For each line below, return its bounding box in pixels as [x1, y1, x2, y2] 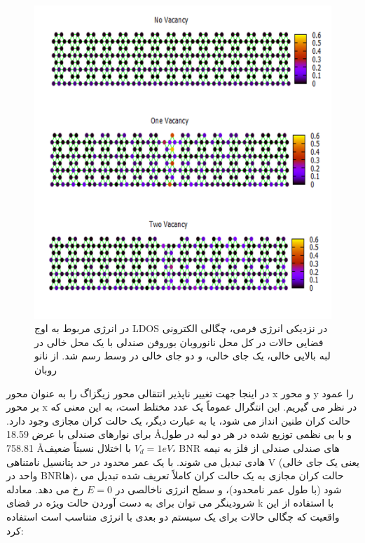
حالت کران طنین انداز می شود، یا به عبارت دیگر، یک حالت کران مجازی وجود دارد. [6, 413, 351, 427]
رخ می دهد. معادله [6, 481, 84, 496]
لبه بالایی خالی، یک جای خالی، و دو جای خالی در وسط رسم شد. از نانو [34, 348, 331, 363]
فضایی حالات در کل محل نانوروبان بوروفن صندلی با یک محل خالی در [34, 334, 324, 349]
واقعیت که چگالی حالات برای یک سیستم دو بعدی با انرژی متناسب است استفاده [6, 509, 340, 523]
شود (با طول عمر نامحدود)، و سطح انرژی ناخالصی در [115, 481, 342, 496]
